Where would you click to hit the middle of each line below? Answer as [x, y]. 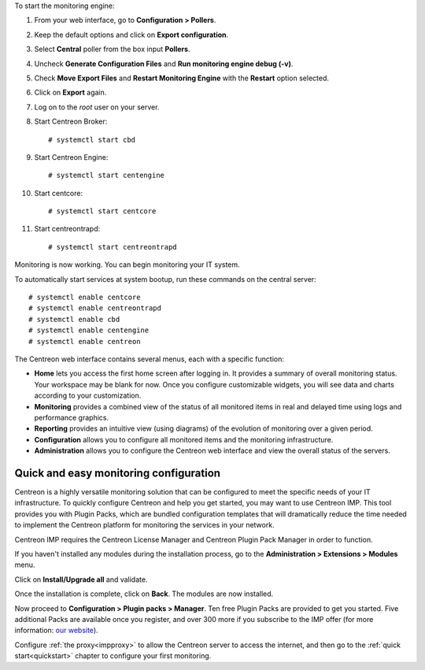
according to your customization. [88, 396]
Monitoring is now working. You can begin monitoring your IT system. [127, 265]
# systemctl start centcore [102, 211]
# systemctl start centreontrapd [113, 247]
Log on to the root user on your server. [97, 107]
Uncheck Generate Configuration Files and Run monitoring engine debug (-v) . [164, 64]
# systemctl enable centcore [85, 298]
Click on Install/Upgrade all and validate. [81, 579]
